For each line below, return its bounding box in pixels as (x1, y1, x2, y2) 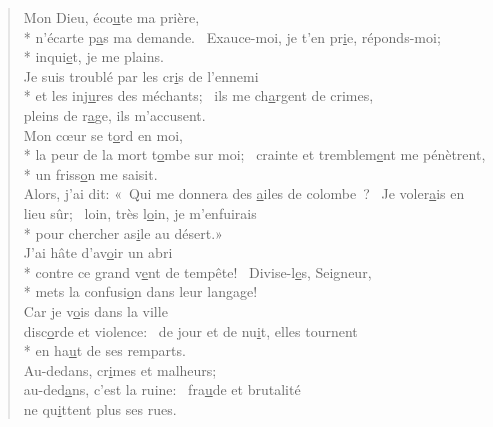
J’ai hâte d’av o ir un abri (23, 242, 173, 263)
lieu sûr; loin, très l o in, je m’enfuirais (23, 202, 257, 223)
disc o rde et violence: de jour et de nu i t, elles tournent (23, 320, 358, 341)
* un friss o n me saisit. (23, 163, 158, 184)
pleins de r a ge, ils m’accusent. (23, 104, 206, 125)
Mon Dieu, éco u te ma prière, (23, 7, 200, 27)
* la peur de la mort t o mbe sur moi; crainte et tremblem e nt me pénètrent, (23, 144, 486, 165)
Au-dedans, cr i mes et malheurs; (23, 359, 217, 380)
